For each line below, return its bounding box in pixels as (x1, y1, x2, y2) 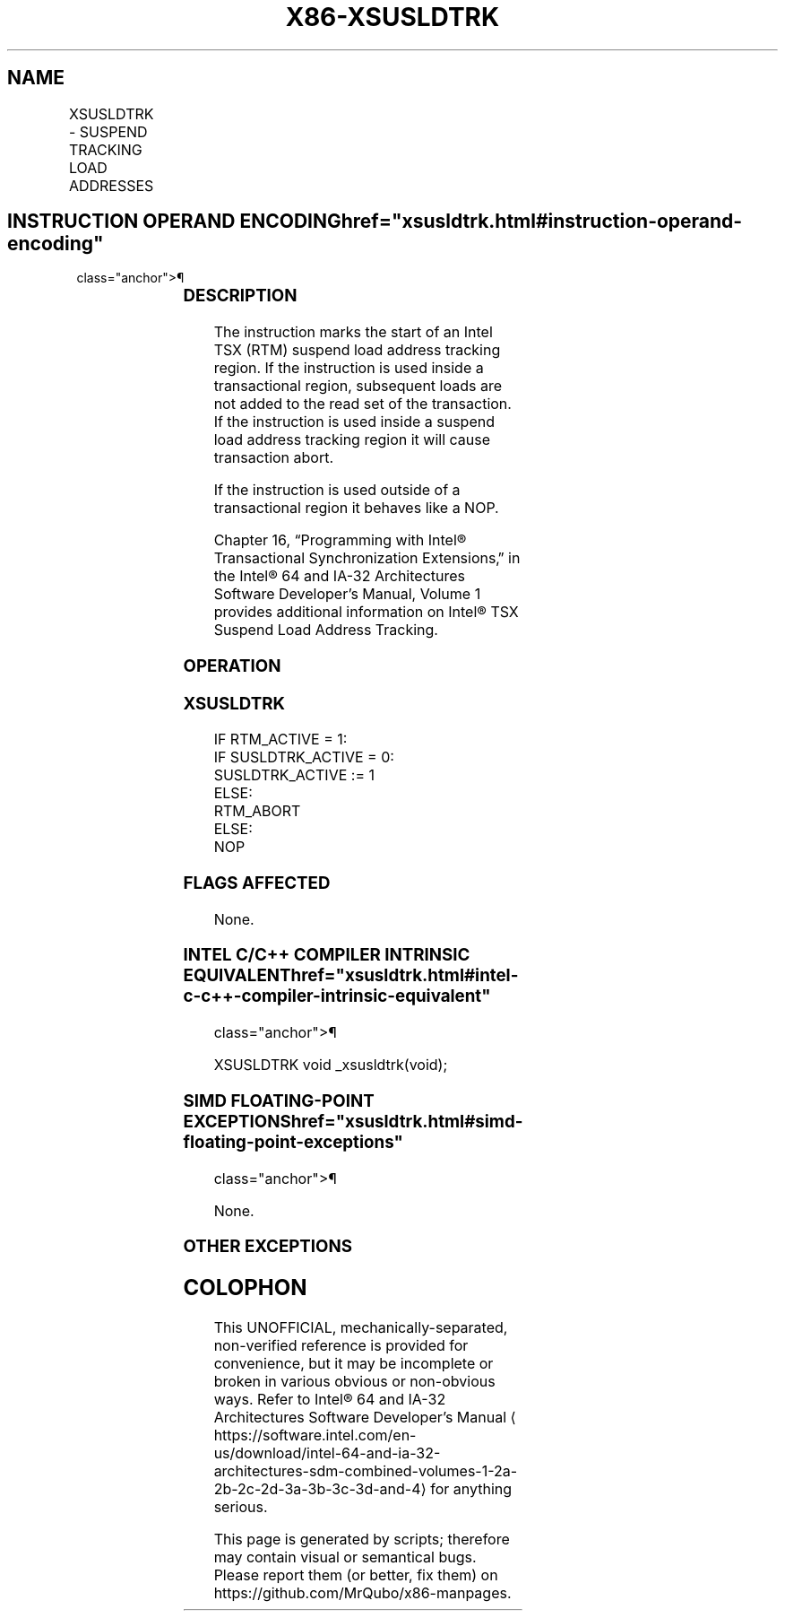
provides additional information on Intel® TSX (213, 603, 519, 622)
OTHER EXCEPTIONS (183, 1236, 353, 1257)
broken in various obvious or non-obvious (213, 1372, 496, 1391)
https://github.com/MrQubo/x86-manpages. (213, 1584, 512, 1603)
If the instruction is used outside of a (213, 481, 461, 500)
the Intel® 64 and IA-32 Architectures (213, 567, 465, 586)
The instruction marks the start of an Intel (213, 323, 493, 342)
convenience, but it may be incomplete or (213, 1354, 494, 1373)
